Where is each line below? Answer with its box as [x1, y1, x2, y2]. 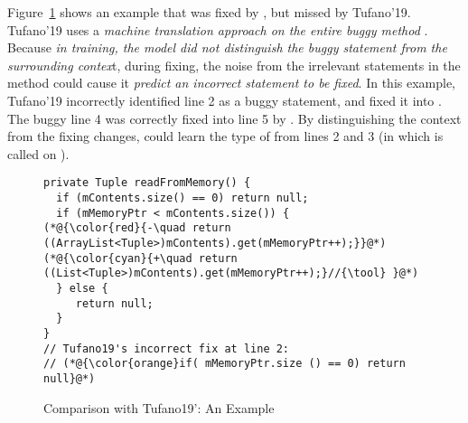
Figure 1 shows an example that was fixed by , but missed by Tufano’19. [7, 3, 411, 21]
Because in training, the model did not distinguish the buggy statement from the [7, 38, 447, 57]
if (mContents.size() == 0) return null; [56, 192, 309, 204]
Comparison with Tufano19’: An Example [43, 398, 275, 417]
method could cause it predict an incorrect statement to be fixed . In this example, [7, 73, 456, 92]
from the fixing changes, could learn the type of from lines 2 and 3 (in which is [7, 127, 444, 146]
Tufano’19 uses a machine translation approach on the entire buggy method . [7, 20, 428, 39]
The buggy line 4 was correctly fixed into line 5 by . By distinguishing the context [7, 108, 462, 127]
